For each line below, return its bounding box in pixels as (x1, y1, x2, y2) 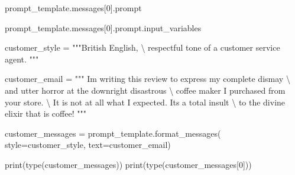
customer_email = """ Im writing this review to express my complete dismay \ (5, 72, 290, 85)
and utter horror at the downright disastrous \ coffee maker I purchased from (5, 84, 286, 96)
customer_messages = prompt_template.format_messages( (5, 127, 221, 139)
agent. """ (5, 52, 39, 65)
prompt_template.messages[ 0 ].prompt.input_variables (5, 21, 202, 34)
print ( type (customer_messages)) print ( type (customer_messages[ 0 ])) (5, 158, 252, 170)
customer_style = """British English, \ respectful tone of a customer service (5, 41, 280, 54)
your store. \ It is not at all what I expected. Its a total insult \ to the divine (5, 95, 286, 108)
